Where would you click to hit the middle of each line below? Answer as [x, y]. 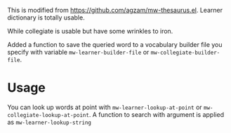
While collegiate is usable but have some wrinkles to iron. [90, 31]
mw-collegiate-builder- [185, 52]
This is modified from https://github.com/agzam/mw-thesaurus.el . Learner [115, 10]
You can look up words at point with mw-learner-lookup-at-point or [105, 107]
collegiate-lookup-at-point [48, 115]
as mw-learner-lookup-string [49, 122]
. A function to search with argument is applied [157, 114]
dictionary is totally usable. [46, 17]
